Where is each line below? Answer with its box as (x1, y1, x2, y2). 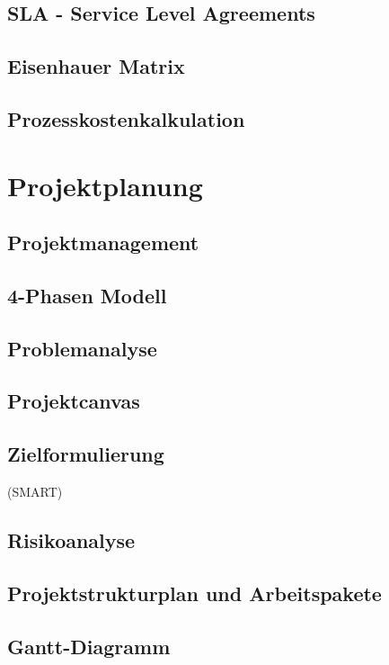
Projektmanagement (7, 229, 199, 256)
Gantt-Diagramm (7, 632, 171, 660)
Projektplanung (7, 166, 203, 203)
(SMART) (7, 482, 63, 501)
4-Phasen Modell (7, 281, 167, 309)
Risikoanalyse (7, 526, 136, 554)
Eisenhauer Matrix (7, 52, 185, 80)
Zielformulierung (7, 440, 164, 468)
